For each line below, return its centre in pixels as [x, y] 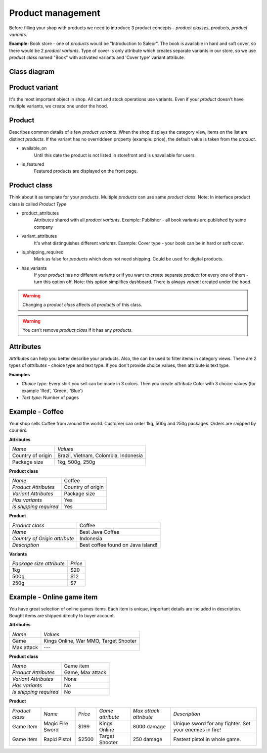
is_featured [33, 164]
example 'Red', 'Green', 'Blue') [52, 391]
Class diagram [32, 72]
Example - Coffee [37, 412]
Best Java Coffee [99, 532]
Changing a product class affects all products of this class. [82, 305]
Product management [55, 13]
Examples [20, 374]
